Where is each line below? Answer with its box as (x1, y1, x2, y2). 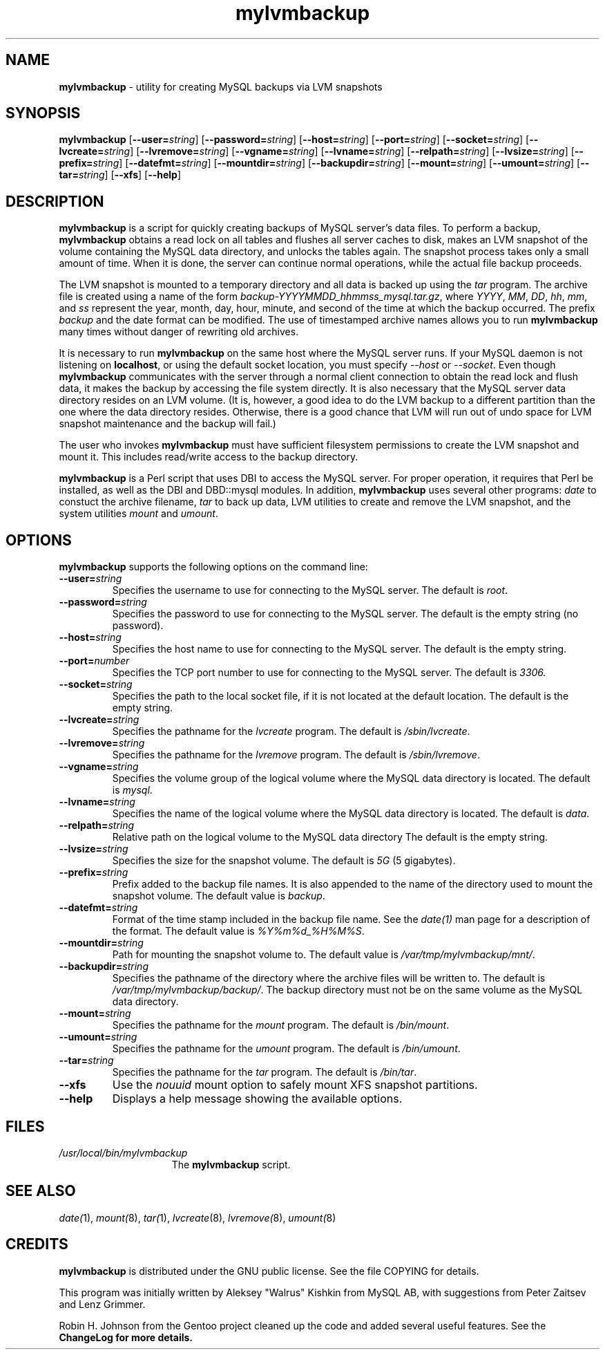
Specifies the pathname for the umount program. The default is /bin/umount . (112, 1043, 461, 1055)
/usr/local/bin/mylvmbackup (59, 1146, 188, 1159)
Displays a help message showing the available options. (112, 1092, 403, 1106)
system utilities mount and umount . (59, 507, 218, 520)
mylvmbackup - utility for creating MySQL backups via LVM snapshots (59, 80, 383, 93)
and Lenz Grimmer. (59, 1298, 146, 1310)
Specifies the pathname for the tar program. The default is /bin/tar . (112, 1066, 417, 1078)
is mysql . (112, 784, 153, 796)
